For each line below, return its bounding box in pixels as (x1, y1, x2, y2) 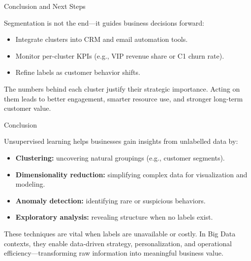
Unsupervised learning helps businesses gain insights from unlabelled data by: (4, 136, 238, 146)
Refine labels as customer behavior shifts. (15, 67, 140, 77)
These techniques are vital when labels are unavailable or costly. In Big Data (4, 228, 236, 238)
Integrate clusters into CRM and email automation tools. (15, 34, 188, 44)
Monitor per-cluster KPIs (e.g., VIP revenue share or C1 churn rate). (15, 50, 224, 61)
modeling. (15, 179, 45, 189)
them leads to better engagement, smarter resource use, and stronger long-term (4, 93, 243, 103)
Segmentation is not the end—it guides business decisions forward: (4, 17, 205, 28)
